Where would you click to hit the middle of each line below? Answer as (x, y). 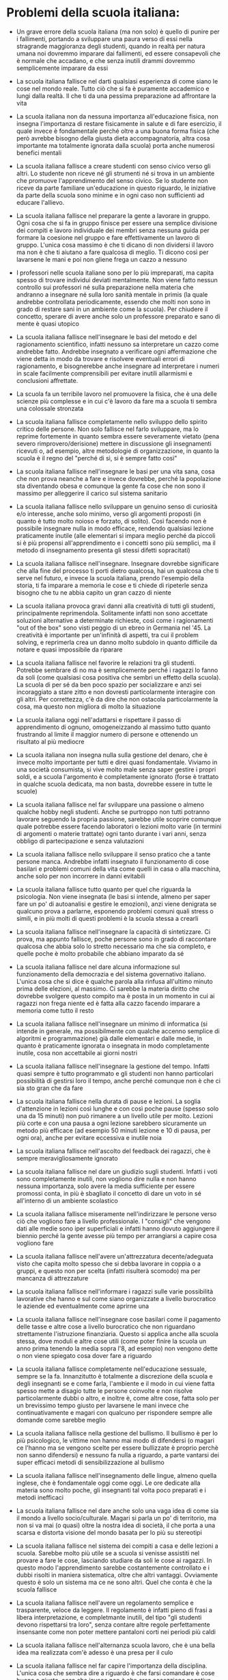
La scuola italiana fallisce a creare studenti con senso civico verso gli (113, 166)
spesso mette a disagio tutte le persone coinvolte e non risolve (104, 1391)
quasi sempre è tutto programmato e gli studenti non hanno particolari (115, 1073)
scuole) (27, 791)
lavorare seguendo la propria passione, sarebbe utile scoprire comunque (118, 819)
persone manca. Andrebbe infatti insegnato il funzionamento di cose (113, 861)
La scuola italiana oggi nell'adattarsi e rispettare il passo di (99, 719)
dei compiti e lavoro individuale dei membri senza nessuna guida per (113, 230)
